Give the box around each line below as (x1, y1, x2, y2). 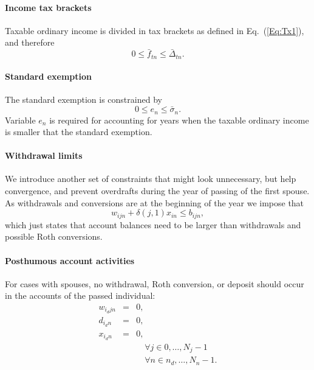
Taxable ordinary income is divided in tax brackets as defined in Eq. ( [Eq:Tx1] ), (5, 24, 304, 37)
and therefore (5, 36, 55, 49)
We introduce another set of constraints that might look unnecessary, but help (5, 172, 296, 185)
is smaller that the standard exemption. (5, 125, 152, 138)
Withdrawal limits (5, 149, 83, 162)
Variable (5, 113, 36, 126)
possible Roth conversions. (5, 230, 103, 243)
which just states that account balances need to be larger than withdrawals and (5, 218, 301, 231)
